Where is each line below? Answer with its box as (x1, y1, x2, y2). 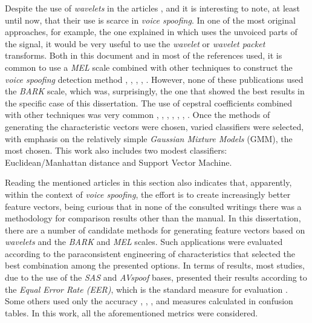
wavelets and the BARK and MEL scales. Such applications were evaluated (5, 235, 283, 248)
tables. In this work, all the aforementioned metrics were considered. (5, 306, 258, 319)
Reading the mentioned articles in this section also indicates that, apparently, (5, 176, 292, 189)
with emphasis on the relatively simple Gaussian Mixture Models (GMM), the (5, 132, 293, 145)
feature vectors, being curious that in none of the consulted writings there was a (5, 200, 302, 212)
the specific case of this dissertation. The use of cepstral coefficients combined (5, 96, 293, 109)
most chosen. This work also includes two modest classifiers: (5, 144, 227, 157)
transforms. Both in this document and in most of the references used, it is (5, 49, 282, 62)
